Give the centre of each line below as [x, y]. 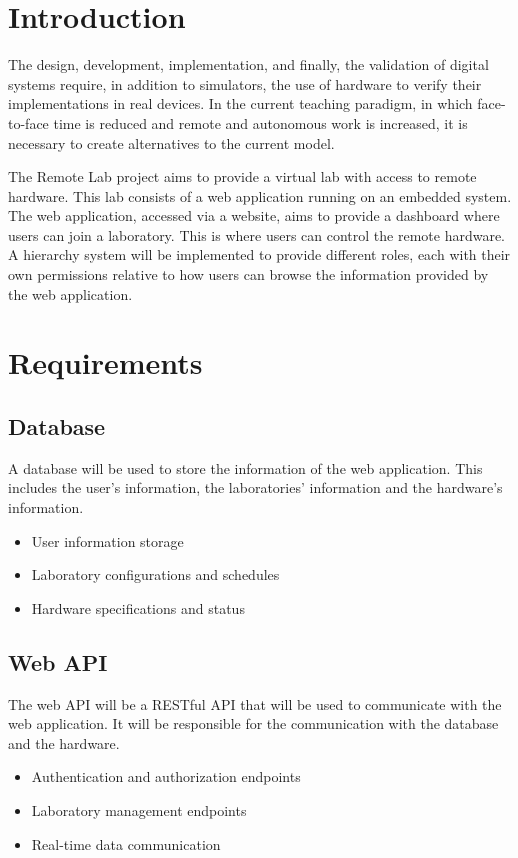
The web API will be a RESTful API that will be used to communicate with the [255, 703]
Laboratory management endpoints [139, 809]
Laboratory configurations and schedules [155, 574]
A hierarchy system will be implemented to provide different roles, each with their [259, 254]
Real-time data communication [126, 843]
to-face [28, 122]
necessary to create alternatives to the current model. [171, 142]
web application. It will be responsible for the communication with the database [253, 723]
